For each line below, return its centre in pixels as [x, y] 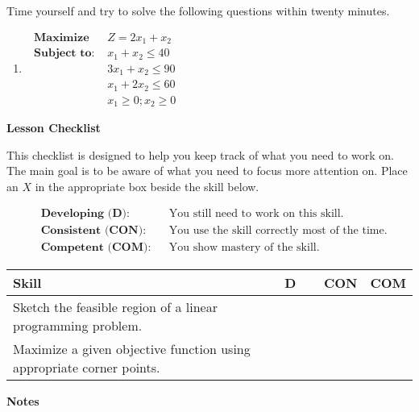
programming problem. [78, 326]
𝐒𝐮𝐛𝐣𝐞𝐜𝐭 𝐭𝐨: [64, 54]
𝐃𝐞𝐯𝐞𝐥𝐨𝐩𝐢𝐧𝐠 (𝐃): [85, 214]
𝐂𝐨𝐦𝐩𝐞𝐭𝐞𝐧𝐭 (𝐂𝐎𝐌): [96, 248]
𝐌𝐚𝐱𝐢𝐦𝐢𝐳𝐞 [62, 37]
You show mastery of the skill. [244, 248]
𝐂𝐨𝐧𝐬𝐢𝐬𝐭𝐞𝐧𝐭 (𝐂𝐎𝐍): [93, 231]
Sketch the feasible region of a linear [115, 307]
